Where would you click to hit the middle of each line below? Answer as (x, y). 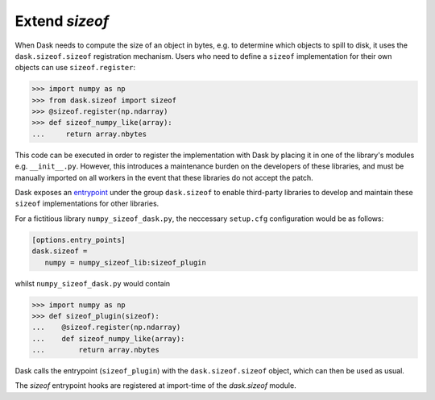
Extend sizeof (62, 21)
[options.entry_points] (79, 240)
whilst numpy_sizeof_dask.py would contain (93, 283)
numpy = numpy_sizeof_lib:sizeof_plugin (126, 262)
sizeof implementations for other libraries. (87, 204)
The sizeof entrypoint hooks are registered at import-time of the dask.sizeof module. (156, 385)
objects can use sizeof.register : (75, 68)
